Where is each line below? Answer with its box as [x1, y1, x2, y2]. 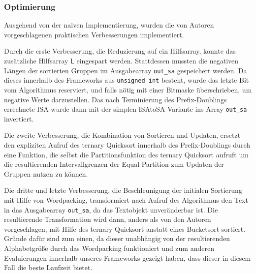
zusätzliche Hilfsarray [4, 56, 68, 65]
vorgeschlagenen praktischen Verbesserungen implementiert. [4, 29, 184, 39]
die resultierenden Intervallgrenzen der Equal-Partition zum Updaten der [4, 159, 224, 169]
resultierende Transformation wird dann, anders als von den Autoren [4, 214, 211, 224]
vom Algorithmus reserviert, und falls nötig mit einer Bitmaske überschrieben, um [4, 84, 252, 94]
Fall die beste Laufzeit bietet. [4, 262, 93, 273]
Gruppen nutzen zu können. [4, 168, 88, 179]
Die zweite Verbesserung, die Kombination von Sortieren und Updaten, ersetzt [4, 130, 241, 140]
